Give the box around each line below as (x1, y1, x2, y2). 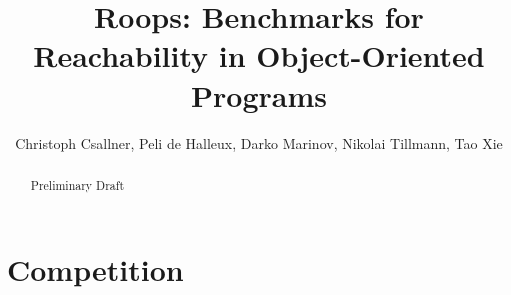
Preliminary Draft (30, 176, 125, 193)
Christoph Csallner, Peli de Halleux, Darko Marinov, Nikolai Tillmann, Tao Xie (15, 132, 503, 153)
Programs (191, 74, 327, 115)
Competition (7, 248, 184, 289)
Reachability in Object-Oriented (33, 35, 485, 76)
